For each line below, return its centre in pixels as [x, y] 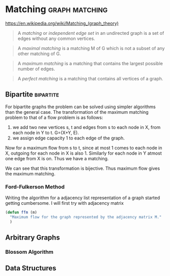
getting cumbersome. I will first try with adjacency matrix [65, 203]
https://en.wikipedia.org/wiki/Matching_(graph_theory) [62, 23]
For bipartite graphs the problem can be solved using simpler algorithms [80, 107]
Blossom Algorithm [29, 252]
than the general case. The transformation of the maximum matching [77, 112]
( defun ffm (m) [21, 213]
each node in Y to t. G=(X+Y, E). [46, 132]
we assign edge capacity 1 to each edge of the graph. [69, 138]
